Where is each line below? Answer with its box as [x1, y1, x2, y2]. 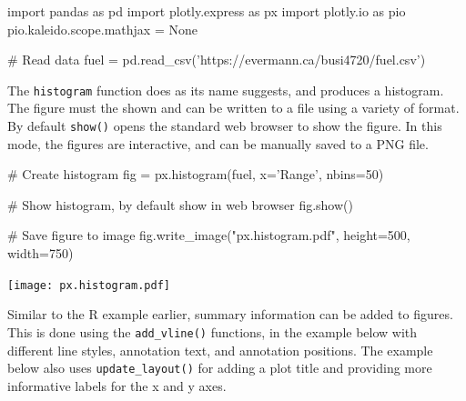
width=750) [7, 244, 74, 263]
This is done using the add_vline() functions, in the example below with [7, 322, 418, 341]
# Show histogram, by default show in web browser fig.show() [7, 195, 353, 214]
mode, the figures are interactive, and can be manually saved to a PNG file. [7, 134, 429, 153]
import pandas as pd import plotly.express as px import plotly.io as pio [7, 2, 406, 20]
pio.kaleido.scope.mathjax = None [7, 19, 198, 38]
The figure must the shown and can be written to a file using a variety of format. [7, 98, 460, 117]
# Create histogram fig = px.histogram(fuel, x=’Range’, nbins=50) [7, 165, 384, 184]
